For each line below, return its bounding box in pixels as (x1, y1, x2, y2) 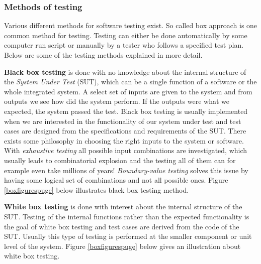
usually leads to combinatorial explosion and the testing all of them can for (4, 155, 236, 165)
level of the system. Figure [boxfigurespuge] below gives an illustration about (4, 240, 241, 251)
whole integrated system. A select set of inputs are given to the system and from (4, 86, 252, 96)
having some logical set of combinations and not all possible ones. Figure (4, 175, 228, 185)
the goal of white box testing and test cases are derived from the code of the (4, 221, 239, 231)
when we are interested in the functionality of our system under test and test (4, 115, 241, 126)
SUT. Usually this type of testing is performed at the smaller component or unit (4, 231, 252, 241)
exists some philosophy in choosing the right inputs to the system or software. (4, 135, 244, 146)
